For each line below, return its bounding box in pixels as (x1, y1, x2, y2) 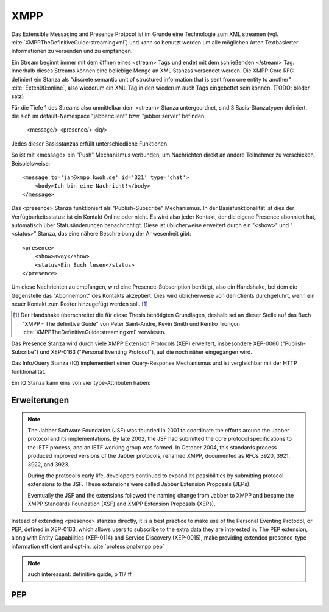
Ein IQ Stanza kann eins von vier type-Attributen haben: (11, 379, 151, 387)
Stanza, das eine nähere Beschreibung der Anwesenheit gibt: (37, 230, 191, 237)
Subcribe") (11, 348, 39, 356)
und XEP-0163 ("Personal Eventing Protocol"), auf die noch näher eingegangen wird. (40, 348, 252, 356)
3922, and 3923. (27, 460, 70, 468)
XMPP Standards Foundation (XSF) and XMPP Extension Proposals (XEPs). (27, 500, 216, 508)
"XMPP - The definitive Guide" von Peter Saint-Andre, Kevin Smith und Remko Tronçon (22, 320, 241, 327)
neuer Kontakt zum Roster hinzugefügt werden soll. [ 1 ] (11, 300, 148, 308)
